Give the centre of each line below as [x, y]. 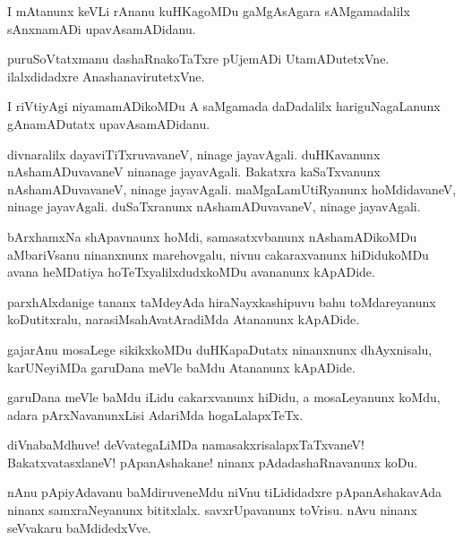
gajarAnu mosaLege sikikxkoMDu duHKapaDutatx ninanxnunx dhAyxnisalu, [220, 349]
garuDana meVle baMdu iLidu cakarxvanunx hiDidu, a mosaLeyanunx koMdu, [224, 397]
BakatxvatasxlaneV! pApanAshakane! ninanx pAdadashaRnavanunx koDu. [213, 462]
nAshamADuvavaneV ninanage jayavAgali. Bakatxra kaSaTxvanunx [194, 171]
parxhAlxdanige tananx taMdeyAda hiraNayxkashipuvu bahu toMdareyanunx [222, 301]
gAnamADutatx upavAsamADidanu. [109, 123]
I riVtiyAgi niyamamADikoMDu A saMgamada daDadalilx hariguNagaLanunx [224, 106]
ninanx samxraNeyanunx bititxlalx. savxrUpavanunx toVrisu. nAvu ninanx [212, 510]
